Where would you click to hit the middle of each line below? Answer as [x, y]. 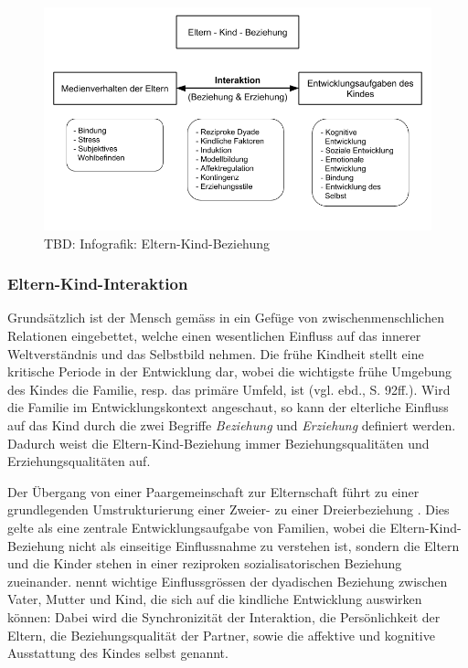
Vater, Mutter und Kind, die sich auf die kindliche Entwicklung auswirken [215, 599]
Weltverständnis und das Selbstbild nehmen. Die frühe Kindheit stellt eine [216, 353]
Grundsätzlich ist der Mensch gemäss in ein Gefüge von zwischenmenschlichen [226, 318]
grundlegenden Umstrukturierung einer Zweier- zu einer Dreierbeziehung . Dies [229, 509]
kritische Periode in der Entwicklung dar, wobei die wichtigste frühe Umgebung [230, 371]
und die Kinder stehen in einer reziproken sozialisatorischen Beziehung [205, 563]
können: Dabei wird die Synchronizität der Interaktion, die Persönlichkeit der [224, 616]
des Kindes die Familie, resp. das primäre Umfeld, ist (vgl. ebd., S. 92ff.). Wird [229, 389]
